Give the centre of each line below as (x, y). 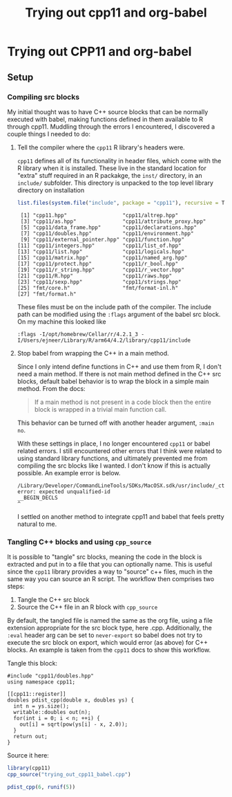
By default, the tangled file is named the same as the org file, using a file (110, 621)
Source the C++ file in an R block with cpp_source (87, 607)
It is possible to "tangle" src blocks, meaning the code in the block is (105, 557)
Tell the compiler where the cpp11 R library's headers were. (101, 147)
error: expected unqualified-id (64, 492)
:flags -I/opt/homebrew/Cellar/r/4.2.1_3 (77, 334)
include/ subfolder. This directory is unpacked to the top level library (115, 183)
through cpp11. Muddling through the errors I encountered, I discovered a (111, 127)
